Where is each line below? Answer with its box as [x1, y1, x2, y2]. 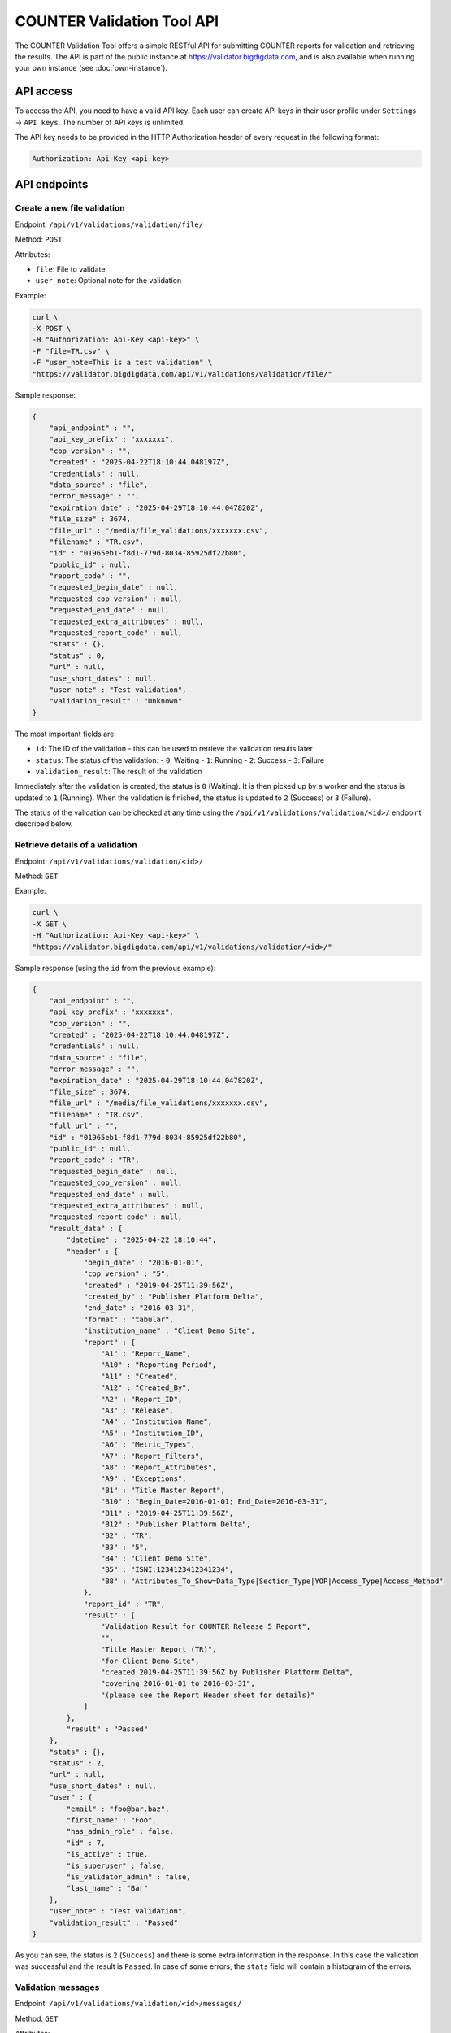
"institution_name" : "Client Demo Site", [83, 1326, 255, 1335]
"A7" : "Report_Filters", [100, 1452, 204, 1461]
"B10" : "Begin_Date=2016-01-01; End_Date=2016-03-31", [100, 1497, 328, 1506]
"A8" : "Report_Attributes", [100, 1462, 217, 1472]
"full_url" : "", [49, 1121, 119, 1130]
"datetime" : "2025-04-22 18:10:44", [66, 1235, 217, 1244]
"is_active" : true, [66, 1850, 149, 1859]
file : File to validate [35, 264, 106, 274]
